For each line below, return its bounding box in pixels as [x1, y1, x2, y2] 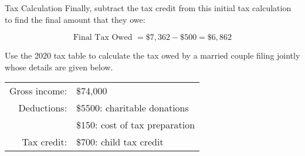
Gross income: [9, 84, 67, 98]
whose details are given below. [5, 60, 113, 73]
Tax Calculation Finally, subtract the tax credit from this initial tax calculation [5, 2, 292, 13]
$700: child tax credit [76, 135, 164, 149]
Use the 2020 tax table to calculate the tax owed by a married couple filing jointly [5, 49, 300, 62]
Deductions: [18, 101, 67, 115]
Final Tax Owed [73, 33, 133, 42]
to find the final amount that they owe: [5, 13, 145, 25]
